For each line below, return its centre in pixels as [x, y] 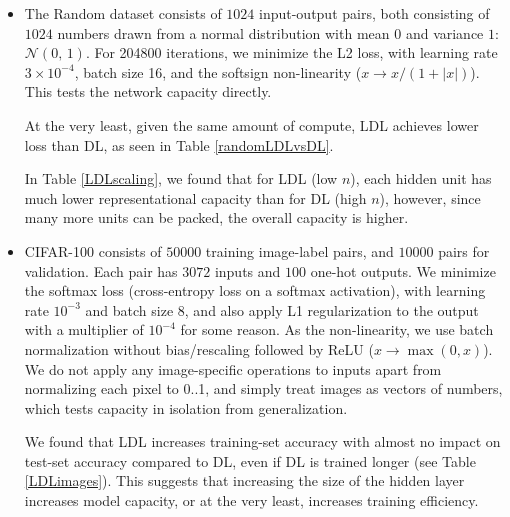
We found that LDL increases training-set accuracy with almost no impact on [262, 441]
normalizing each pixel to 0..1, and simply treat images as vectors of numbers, [263, 388]
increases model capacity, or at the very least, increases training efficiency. [251, 500]
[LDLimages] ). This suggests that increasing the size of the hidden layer [244, 480]
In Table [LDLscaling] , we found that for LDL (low [181, 178]
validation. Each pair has [101, 270]
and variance [444, 32]
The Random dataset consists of [123, 13]
